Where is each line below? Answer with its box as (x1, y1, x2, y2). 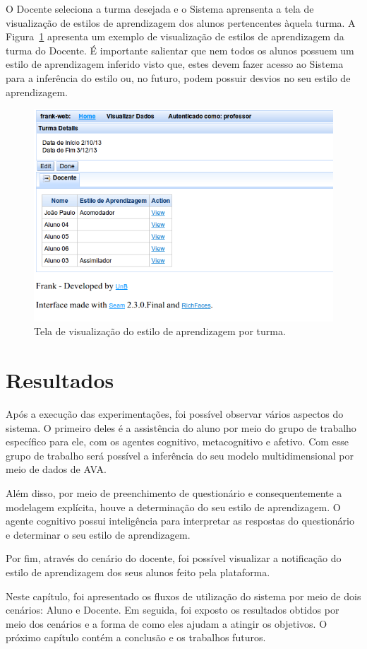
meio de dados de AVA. (6, 462, 107, 476)
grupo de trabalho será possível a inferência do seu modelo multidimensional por (6, 448, 354, 462)
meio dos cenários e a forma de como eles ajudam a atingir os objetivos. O (6, 616, 327, 631)
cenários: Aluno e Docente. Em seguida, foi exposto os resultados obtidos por (6, 602, 339, 617)
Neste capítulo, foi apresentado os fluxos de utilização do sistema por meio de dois (6, 588, 361, 603)
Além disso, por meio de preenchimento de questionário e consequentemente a (6, 485, 342, 500)
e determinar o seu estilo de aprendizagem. (6, 527, 191, 542)
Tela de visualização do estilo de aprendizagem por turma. (34, 324, 286, 339)
